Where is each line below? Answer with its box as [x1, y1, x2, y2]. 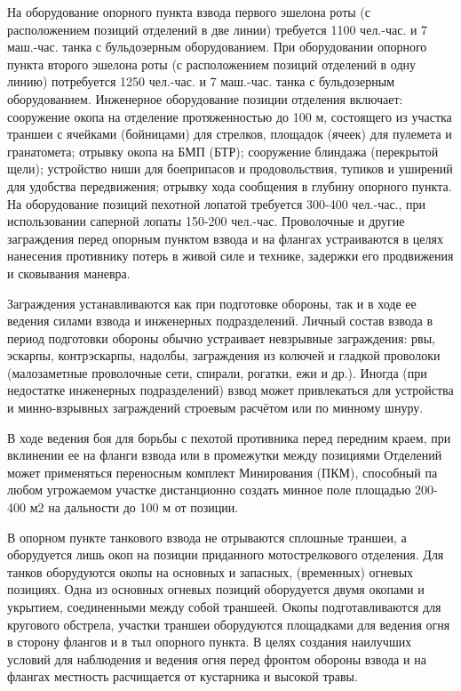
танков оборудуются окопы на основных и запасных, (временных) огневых [7, 562, 414, 581]
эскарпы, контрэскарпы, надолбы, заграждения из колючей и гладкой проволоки [7, 346, 441, 365]
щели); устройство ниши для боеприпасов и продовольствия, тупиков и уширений [7, 159, 453, 178]
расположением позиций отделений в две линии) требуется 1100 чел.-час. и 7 [7, 20, 428, 38]
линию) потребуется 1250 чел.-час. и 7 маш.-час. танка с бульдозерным [7, 72, 395, 91]
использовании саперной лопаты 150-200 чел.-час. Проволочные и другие [7, 212, 405, 230]
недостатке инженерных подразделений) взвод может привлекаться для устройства [7, 381, 454, 399]
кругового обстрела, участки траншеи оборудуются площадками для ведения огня [7, 615, 450, 633]
